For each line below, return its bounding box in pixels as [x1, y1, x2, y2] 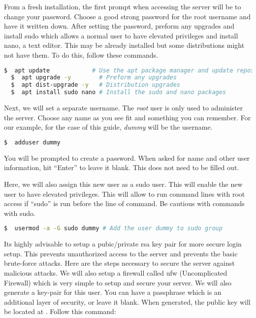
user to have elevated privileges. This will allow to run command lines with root [4, 188, 245, 199]
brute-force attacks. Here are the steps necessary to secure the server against [4, 258, 235, 268]
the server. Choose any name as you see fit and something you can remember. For [4, 112, 251, 122]
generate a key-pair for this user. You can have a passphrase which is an [4, 287, 222, 297]
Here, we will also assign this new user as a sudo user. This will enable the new [4, 178, 243, 189]
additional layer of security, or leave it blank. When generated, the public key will [4, 296, 251, 307]
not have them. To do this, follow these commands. [4, 49, 158, 60]
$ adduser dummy [4, 139, 61, 146]
